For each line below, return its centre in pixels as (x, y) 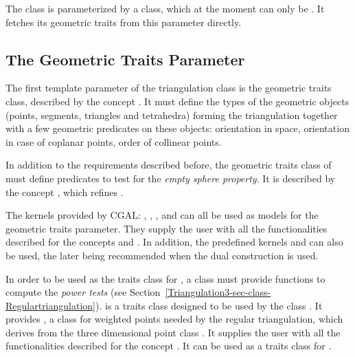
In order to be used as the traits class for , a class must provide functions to (165, 278)
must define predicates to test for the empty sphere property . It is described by (171, 178)
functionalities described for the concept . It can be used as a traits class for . (169, 346)
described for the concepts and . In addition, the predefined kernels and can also (174, 242)
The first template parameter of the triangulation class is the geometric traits (169, 88)
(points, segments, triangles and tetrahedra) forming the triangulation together (172, 115)
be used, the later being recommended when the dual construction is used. (162, 255)
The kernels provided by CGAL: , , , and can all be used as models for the (162, 215)
